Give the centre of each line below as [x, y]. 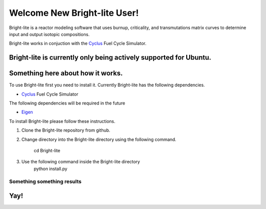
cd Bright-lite [47, 150]
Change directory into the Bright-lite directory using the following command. [99, 139]
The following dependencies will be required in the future [67, 103]
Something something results [45, 181]
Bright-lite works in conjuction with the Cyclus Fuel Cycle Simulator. [78, 43]
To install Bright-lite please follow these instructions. [62, 121]
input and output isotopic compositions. [49, 34]
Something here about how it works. [66, 73]
